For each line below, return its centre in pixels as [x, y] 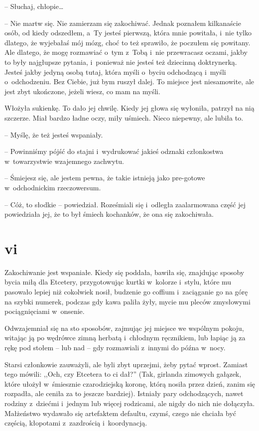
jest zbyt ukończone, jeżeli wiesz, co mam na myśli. [82, 91]
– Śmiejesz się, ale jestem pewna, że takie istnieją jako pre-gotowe [105, 178]
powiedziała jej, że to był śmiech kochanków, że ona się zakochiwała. [109, 214]
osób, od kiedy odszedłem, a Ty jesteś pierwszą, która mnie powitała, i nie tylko [128, 33]
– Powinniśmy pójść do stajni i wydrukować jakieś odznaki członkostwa [114, 151]
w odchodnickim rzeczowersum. [53, 187]
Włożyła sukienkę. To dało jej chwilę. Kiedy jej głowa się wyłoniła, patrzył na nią [129, 108]
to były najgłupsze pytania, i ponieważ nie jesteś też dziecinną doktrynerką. [121, 62]
